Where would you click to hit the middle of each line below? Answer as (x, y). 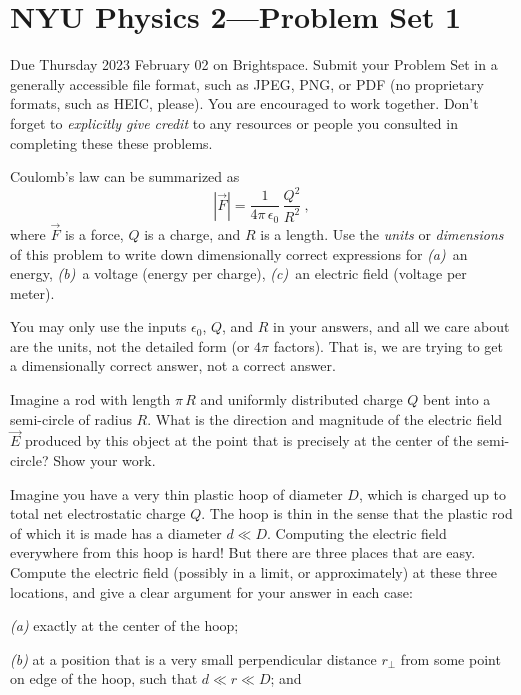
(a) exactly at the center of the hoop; (124, 625)
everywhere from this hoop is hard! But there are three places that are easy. (243, 552)
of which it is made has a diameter (116, 532)
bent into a (457, 399)
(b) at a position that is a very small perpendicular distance (193, 658)
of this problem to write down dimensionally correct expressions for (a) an (239, 253)
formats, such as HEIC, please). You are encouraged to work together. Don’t (244, 103)
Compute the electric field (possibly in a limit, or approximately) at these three (253, 572)
